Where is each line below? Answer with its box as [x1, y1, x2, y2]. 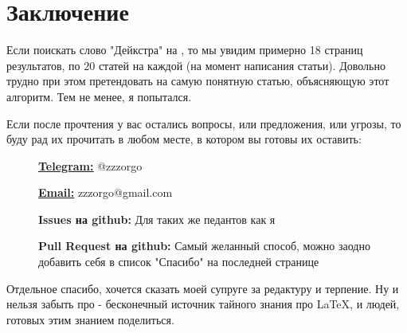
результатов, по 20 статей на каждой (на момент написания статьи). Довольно [6, 57, 385, 73]
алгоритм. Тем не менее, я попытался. [6, 88, 192, 104]
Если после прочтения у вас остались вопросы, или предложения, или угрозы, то [6, 115, 401, 131]
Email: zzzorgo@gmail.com [38, 184, 173, 201]
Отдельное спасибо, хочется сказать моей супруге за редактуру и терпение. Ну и [6, 280, 399, 296]
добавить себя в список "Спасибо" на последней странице [38, 253, 319, 270]
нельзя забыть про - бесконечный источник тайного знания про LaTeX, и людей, [6, 296, 400, 312]
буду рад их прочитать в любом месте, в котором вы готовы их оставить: [6, 131, 362, 147]
